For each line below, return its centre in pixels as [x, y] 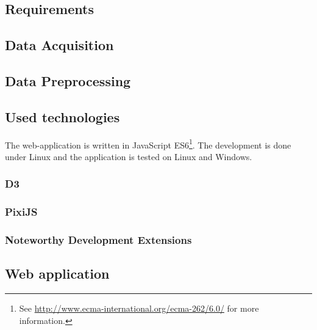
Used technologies [62, 116]
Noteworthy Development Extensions [98, 240]
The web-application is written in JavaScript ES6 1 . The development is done [148, 144]
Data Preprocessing [68, 80]
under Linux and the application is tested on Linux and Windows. [129, 156]
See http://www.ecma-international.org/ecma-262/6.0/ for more [139, 308]
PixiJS [21, 212]
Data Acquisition [59, 45]
